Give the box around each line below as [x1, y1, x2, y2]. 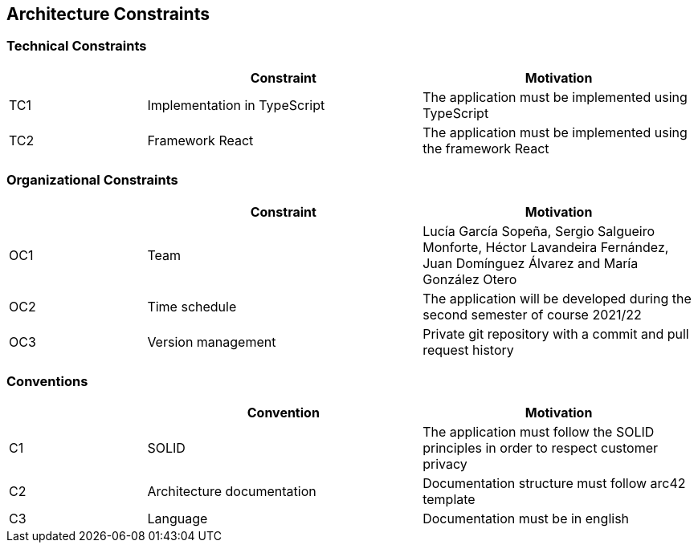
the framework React [422, 140, 549, 157]
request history [422, 341, 514, 358]
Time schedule [147, 298, 237, 315]
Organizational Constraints [6, 172, 178, 189]
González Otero [422, 270, 517, 287]
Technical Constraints [6, 38, 147, 55]
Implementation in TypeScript [147, 96, 325, 113]
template [422, 491, 476, 508]
